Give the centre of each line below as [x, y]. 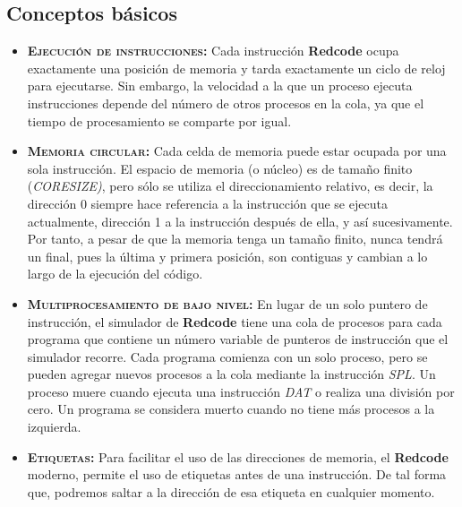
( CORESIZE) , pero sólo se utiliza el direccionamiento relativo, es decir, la [230, 186]
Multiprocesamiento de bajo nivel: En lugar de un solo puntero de [227, 303]
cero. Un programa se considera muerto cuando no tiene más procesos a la [231, 409]
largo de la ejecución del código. [115, 274]
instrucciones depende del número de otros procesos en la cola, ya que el [226, 103]
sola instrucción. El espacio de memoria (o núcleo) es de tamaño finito [220, 168]
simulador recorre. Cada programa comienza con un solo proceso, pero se [227, 356]
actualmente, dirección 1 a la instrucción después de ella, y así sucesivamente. [240, 221]
